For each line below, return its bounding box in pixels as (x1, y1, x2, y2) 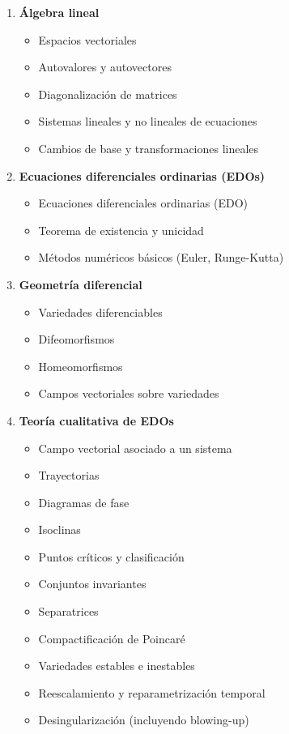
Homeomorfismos (38, 357, 123, 374)
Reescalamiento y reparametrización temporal (38, 684, 266, 701)
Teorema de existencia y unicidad (38, 221, 204, 238)
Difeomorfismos (38, 331, 115, 348)
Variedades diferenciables (38, 303, 163, 320)
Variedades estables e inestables (38, 657, 195, 674)
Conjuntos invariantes (38, 575, 147, 592)
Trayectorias (38, 467, 100, 484)
